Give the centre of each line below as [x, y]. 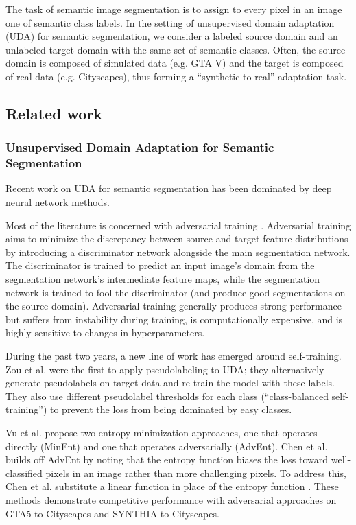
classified [24, 472]
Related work [54, 113]
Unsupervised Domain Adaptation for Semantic [140, 147]
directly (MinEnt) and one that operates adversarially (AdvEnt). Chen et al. [167, 446]
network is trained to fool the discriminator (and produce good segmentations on [176, 292]
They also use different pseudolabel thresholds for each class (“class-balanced [167, 396]
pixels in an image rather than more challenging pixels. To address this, [196, 472]
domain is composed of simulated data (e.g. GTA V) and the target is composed [175, 63]
